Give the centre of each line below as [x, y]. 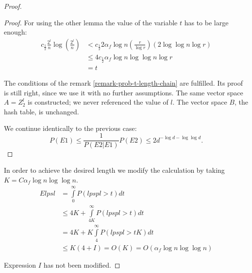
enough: [16, 32]
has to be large [206, 22]
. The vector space [200, 102]
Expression [20, 264]
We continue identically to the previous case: [70, 128]
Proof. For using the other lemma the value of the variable [91, 22]
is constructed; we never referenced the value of [98, 102]
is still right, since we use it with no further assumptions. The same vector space [124, 92]
